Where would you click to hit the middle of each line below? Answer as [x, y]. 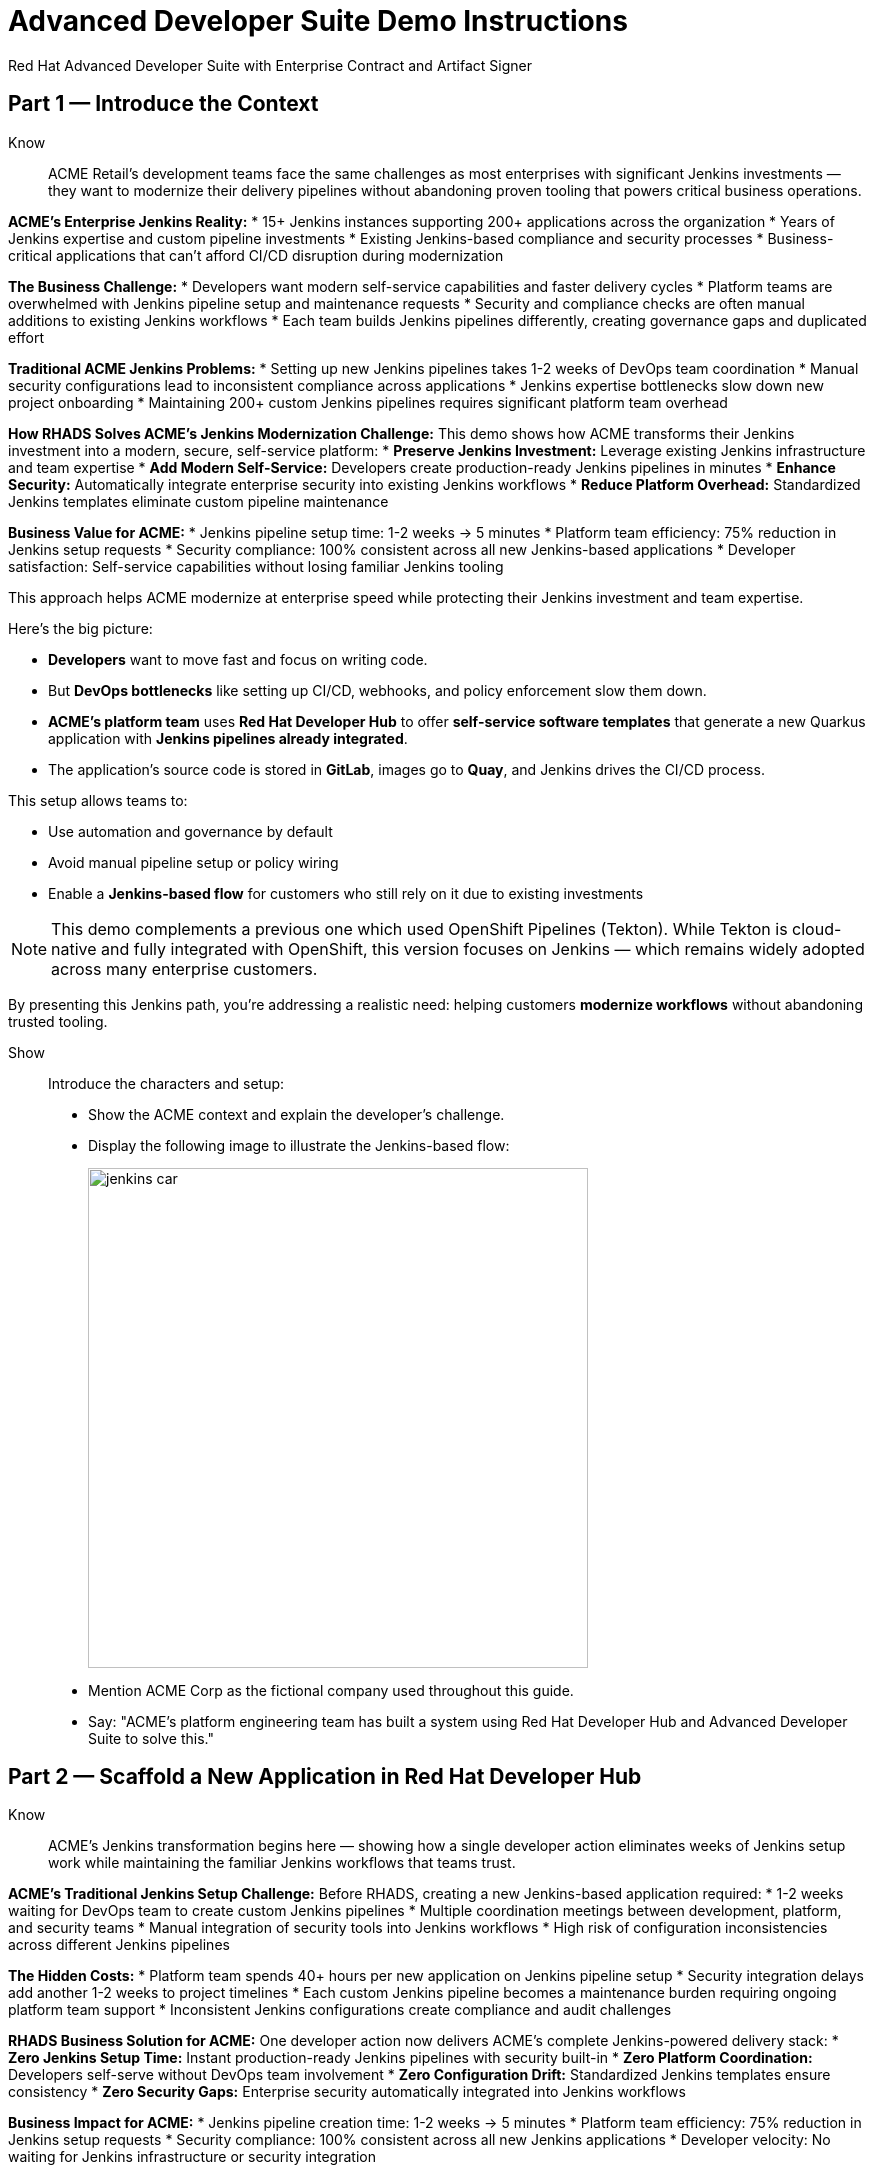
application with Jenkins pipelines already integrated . [228, 738]
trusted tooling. [58, 1021]
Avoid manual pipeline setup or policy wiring [193, 862]
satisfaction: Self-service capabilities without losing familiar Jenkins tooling [256, 566]
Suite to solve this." [151, 1738]
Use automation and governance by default [190, 831]
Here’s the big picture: [80, 628]
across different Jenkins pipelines [119, 1945]
